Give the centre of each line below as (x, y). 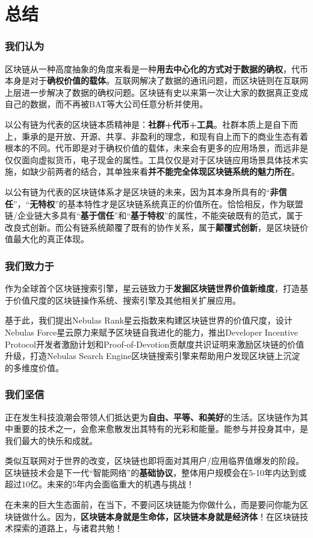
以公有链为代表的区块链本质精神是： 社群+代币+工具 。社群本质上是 (139, 124)
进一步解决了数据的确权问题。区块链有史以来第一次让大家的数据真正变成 (165, 92)
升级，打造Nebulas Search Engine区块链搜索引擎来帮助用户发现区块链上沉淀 (153, 356)
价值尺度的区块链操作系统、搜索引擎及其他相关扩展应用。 (127, 300)
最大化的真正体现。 (51, 239)
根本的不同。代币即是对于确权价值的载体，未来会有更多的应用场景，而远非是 (156, 148)
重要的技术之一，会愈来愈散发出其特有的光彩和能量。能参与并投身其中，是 (160, 429)
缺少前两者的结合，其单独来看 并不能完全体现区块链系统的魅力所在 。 (165, 171)
